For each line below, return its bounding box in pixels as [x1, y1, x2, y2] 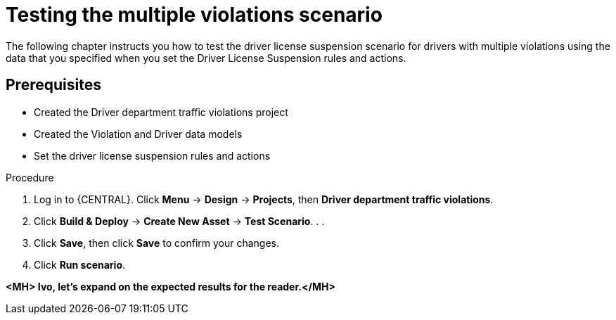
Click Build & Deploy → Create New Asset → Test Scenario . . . [34, 215, 325, 227]
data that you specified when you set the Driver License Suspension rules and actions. [6, 51, 406, 64]
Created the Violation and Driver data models [34, 127, 243, 140]
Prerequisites [6, 76, 101, 94]
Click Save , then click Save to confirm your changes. [34, 236, 280, 249]
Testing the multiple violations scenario [6, 3, 383, 27]
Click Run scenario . [34, 258, 126, 271]
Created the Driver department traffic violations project [34, 105, 288, 118]
